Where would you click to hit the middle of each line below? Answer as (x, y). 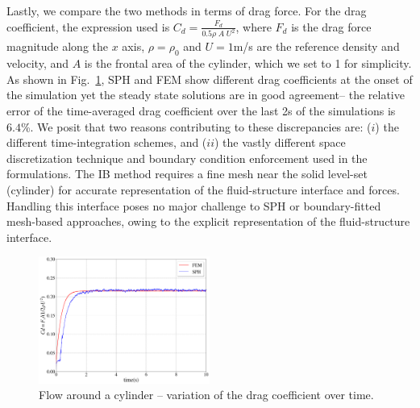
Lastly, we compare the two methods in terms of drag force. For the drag (187, 10)
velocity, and (38, 63)
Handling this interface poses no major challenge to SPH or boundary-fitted (194, 205)
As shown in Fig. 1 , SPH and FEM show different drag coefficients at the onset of (210, 79)
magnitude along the (58, 46)
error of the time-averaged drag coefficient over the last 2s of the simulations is (201, 111)
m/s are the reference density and (316, 46)
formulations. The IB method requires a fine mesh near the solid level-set (187, 174)
